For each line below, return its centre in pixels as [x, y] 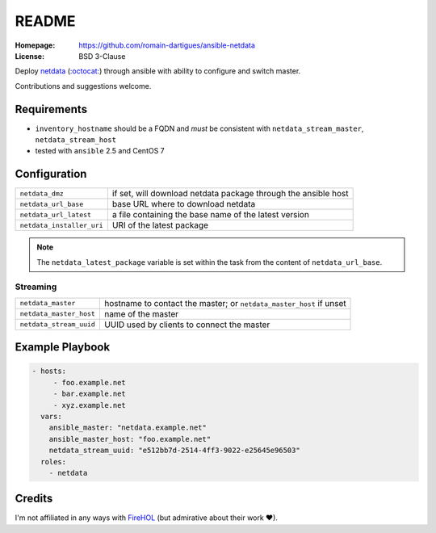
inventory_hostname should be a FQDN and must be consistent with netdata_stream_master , [199, 128]
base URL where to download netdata [184, 204]
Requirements [51, 109]
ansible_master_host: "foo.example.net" [130, 439]
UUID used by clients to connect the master [187, 325]
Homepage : [35, 45]
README [45, 21]
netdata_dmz [42, 193]
